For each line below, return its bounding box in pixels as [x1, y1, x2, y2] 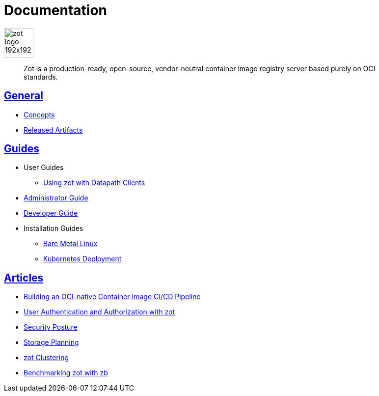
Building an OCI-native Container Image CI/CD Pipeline [24, 292, 201, 301]
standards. [24, 72, 58, 81]
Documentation [4, 2, 108, 19]
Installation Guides [24, 224, 83, 233]
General [4, 89, 44, 102]
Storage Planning [24, 338, 79, 347]
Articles [4, 271, 44, 284]
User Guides [24, 163, 64, 172]
